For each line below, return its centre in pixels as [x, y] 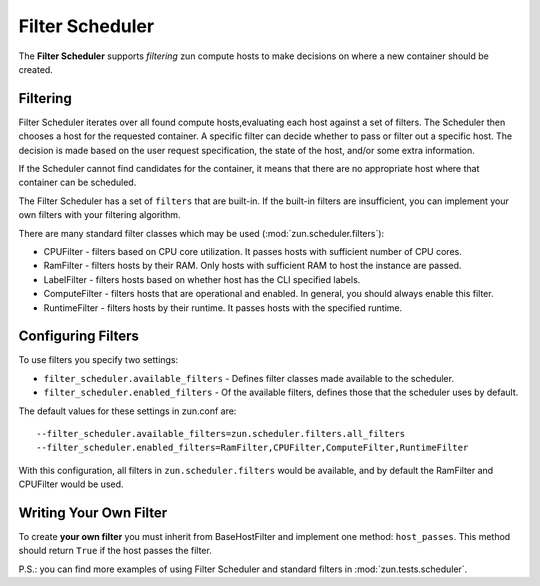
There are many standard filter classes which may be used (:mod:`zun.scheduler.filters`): [201, 233]
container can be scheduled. [77, 182]
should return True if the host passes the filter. [115, 551]
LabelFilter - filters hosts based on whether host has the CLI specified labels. [202, 279]
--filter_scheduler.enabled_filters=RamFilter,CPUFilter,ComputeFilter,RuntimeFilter [252, 448]
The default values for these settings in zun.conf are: [127, 411]
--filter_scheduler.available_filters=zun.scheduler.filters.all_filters [221, 433]
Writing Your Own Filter [93, 512]
